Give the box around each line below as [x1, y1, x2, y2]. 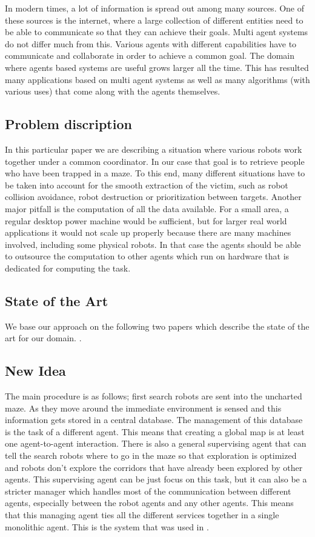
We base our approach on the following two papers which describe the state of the [5, 319, 310, 332]
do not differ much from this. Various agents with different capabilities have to [5, 37, 297, 50]
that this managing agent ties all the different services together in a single [5, 509, 279, 521]
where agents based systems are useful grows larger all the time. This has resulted [5, 61, 309, 73]
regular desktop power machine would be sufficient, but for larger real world [5, 214, 287, 227]
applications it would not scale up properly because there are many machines [5, 226, 291, 239]
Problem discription [5, 115, 132, 133]
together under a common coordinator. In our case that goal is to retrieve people [5, 155, 305, 167]
